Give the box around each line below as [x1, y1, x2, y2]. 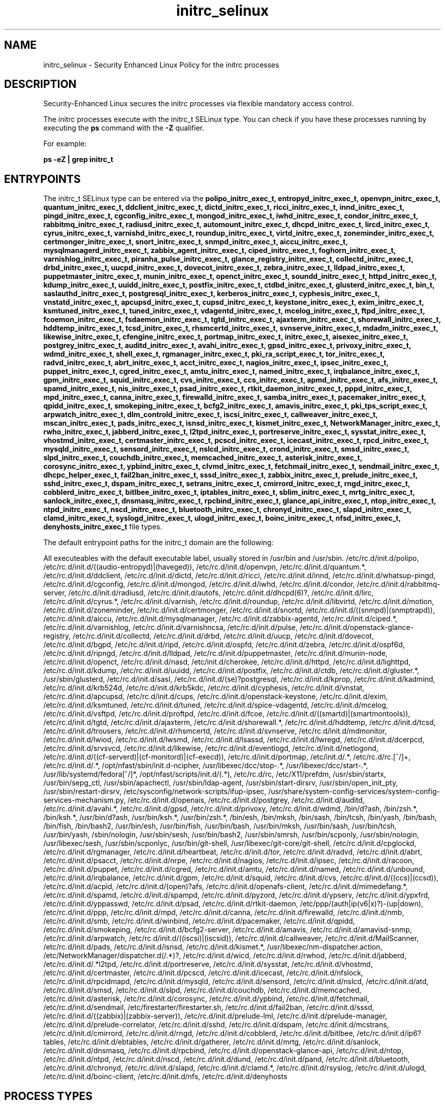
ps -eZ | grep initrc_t [43, 155, 113, 164]
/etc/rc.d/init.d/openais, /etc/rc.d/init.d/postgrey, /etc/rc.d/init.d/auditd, [128, 796, 365, 805]
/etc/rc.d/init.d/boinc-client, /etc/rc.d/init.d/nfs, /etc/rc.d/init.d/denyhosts [43, 1072, 288, 1081]
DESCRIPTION [4, 78, 77, 91]
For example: [43, 139, 87, 148]
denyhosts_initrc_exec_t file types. [43, 522, 163, 531]
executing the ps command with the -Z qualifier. [43, 123, 204, 133]
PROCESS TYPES [4, 1089, 93, 1102]
